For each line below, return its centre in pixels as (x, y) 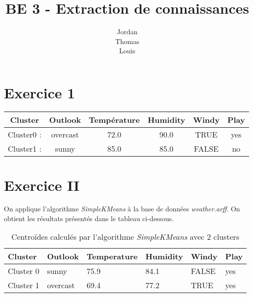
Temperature (112, 256)
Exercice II (42, 185)
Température (114, 119)
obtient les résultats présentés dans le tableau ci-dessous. (89, 218)
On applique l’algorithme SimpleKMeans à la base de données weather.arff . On (122, 208)
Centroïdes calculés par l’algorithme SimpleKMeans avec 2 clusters (125, 237)
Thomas (127, 41)
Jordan (127, 32)
